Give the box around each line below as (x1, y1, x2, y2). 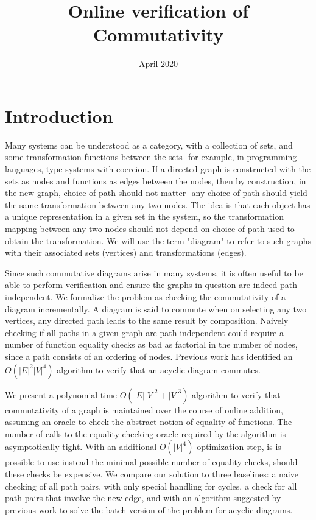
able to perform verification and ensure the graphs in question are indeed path (5, 278, 298, 291)
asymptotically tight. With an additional (5, 440, 157, 453)
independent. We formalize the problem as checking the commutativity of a (5, 290, 286, 303)
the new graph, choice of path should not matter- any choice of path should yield (5, 186, 307, 199)
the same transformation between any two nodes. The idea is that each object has (5, 198, 311, 211)
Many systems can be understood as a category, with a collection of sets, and (5, 138, 293, 151)
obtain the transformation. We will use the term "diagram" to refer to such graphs (5, 234, 312, 247)
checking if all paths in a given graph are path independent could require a (5, 326, 284, 339)
